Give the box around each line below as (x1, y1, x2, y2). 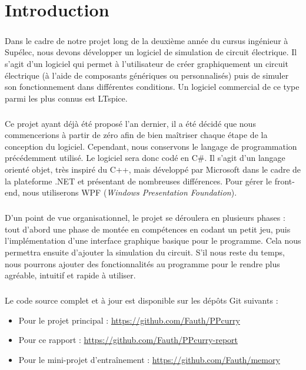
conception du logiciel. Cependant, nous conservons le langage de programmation (5, 140, 297, 152)
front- (274, 174, 295, 187)
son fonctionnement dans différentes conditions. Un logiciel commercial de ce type (5, 80, 300, 93)
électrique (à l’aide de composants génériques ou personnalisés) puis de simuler (5, 69, 289, 81)
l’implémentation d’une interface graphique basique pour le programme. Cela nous (5, 234, 301, 247)
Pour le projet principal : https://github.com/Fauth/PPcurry (18, 314, 240, 326)
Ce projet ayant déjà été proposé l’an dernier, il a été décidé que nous (5, 117, 256, 129)
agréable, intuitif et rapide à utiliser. (5, 269, 136, 281)
